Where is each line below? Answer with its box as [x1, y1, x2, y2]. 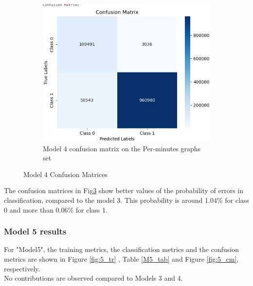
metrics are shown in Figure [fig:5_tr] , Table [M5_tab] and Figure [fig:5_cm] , [4, 254, 239, 264]
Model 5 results [4, 225, 67, 237]
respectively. [4, 263, 40, 273]
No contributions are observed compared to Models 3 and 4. [4, 273, 183, 283]
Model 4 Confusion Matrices [23, 169, 108, 179]
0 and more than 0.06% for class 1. [4, 204, 108, 214]
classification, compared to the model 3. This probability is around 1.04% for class [4, 195, 249, 205]
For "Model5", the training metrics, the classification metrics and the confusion [4, 244, 239, 254]
